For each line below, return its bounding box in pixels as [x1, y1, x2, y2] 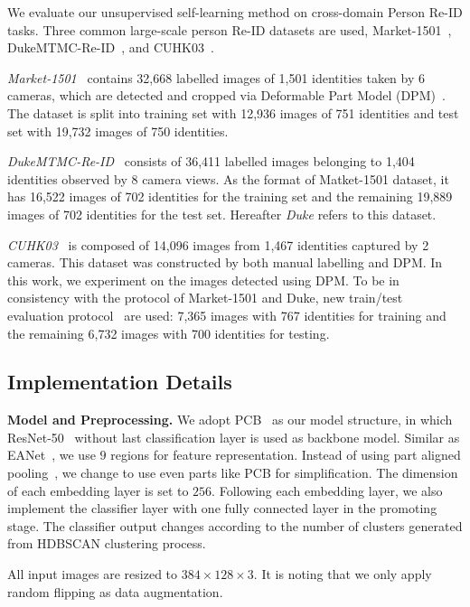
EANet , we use [7, 445, 96, 464]
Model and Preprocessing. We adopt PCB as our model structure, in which [7, 410, 453, 429]
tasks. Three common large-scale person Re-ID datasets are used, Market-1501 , [7, 20, 452, 39]
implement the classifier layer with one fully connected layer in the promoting [7, 499, 437, 518]
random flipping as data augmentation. [7, 582, 223, 601]
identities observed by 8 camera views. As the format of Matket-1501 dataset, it [7, 169, 449, 188]
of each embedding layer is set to [7, 481, 189, 500]
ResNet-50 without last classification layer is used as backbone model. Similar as [7, 427, 460, 446]
